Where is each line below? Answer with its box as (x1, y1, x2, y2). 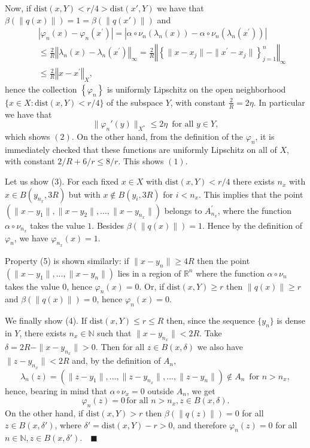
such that (97, 326, 132, 339)
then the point (197, 254, 250, 266)
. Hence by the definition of (202, 219, 303, 231)
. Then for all (95, 340, 145, 353)
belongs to (164, 204, 202, 216)
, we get (186, 384, 215, 397)
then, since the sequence (166, 314, 255, 327)
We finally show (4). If (5, 314, 87, 327)
